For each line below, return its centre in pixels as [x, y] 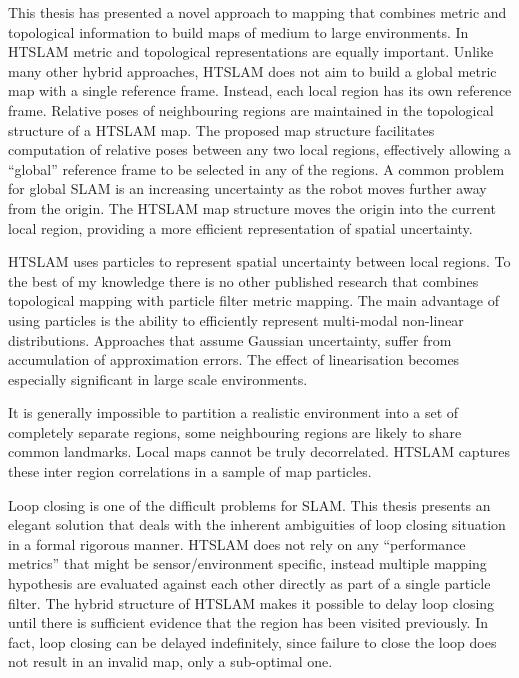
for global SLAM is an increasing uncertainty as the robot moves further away [247, 188]
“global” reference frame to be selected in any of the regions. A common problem [256, 168]
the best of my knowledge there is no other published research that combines [243, 280]
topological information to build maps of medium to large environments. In [238, 31]
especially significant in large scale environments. [158, 378]
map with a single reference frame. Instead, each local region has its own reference [260, 90]
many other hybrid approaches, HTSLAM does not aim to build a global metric [252, 70]
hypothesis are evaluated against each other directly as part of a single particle [249, 583]
